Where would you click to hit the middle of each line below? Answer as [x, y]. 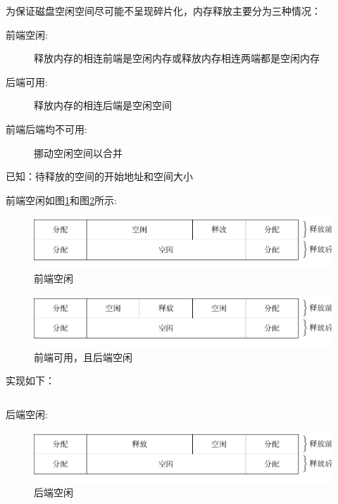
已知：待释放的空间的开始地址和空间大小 [99, 176]
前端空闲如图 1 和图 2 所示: [61, 200]
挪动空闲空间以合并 [78, 152]
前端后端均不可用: [46, 128]
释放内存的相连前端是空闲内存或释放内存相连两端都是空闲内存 [177, 58]
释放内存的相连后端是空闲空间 [103, 105]
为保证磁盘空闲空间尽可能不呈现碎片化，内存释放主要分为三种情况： [163, 11]
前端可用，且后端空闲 [83, 357]
